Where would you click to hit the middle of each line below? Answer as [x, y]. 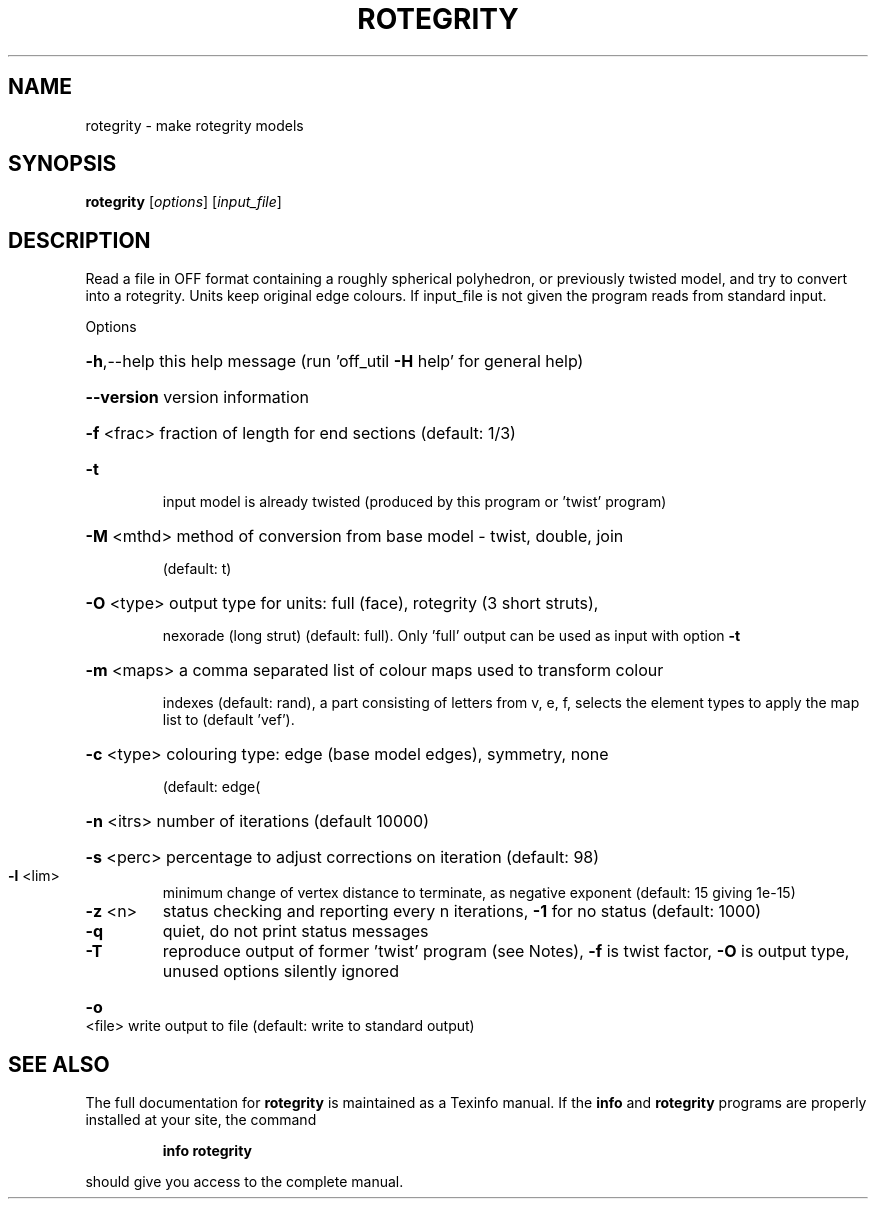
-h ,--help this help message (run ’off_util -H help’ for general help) [334, 361]
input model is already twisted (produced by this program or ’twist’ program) [414, 502]
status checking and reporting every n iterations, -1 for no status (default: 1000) [462, 911]
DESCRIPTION [79, 240]
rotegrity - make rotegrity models [194, 125]
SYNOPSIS [62, 164]
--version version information [197, 397]
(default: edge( [211, 787]
